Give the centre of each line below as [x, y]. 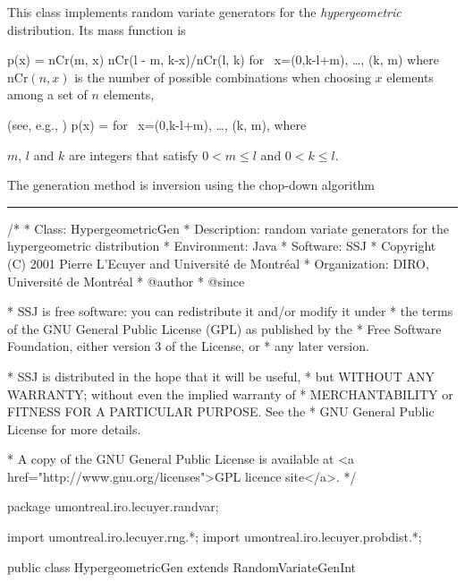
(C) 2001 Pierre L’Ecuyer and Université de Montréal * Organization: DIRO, [218, 263]
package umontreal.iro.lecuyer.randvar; [113, 506]
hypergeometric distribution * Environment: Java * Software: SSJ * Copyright [222, 246]
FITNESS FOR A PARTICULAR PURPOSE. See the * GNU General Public [221, 411]
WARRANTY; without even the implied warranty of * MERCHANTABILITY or [230, 394]
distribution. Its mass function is [97, 29]
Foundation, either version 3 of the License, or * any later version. [188, 346]
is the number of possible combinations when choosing [223, 77]
